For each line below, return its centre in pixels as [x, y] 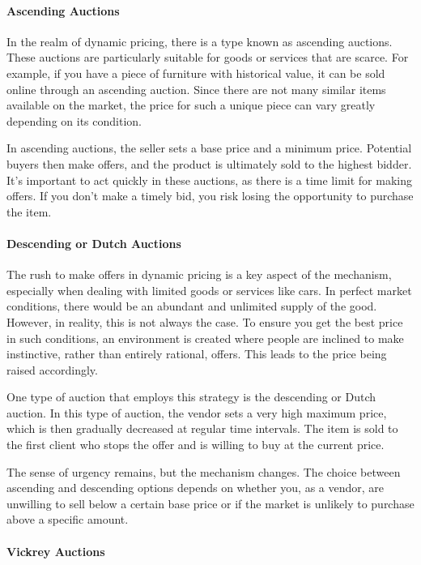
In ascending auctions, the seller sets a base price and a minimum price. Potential [209, 148]
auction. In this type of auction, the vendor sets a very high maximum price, [197, 412]
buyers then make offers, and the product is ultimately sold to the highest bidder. [209, 163]
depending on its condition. [74, 120]
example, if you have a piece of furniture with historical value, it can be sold [196, 73]
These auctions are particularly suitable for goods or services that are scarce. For [208, 57]
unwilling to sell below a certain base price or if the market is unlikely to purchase [210, 503]
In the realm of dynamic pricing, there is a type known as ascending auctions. [200, 41]
